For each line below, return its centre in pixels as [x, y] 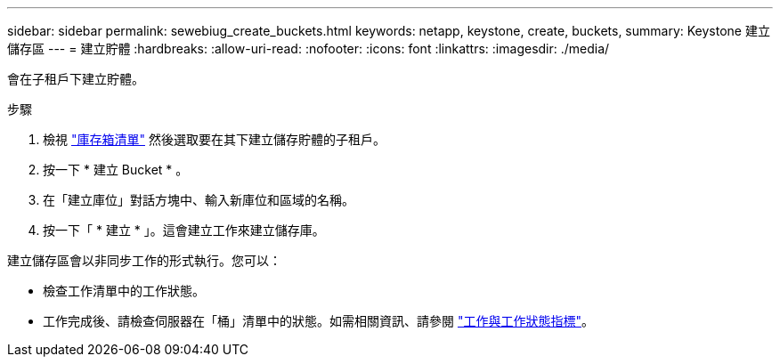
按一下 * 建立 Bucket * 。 [116, 170]
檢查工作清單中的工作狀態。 [124, 291]
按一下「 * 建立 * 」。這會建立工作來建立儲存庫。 [184, 230]
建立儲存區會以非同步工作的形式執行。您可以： [144, 260]
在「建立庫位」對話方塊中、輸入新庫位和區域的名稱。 [199, 200]
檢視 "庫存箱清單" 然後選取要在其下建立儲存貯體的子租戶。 [214, 139]
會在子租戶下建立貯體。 [76, 79]
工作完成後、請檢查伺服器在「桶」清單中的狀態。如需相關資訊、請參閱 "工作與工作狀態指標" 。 [318, 321]
